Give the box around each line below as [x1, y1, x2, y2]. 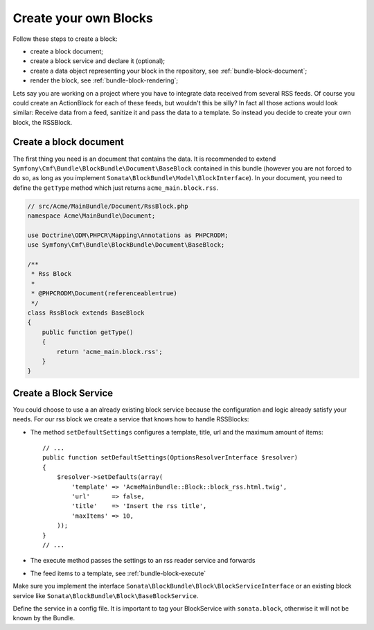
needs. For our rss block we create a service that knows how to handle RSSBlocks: [12, 415, 249, 423]
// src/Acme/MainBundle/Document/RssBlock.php [27, 202, 188, 210]
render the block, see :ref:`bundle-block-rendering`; [30, 76, 179, 85]
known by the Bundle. [12, 614, 75, 622]
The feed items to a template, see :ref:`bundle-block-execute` [30, 569, 206, 577]
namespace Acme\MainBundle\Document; [27, 212, 156, 220]
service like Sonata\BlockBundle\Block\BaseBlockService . [12, 591, 199, 600]
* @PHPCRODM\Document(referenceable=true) [31, 290, 178, 297]
